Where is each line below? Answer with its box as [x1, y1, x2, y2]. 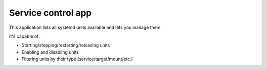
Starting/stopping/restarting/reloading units [21, 42, 110, 48]
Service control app [9, 7, 92, 18]
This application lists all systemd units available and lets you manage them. [9, 24, 162, 30]
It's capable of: [9, 33, 40, 39]
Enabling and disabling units [21, 49, 79, 55]
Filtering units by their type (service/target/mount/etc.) [21, 56, 133, 62]
